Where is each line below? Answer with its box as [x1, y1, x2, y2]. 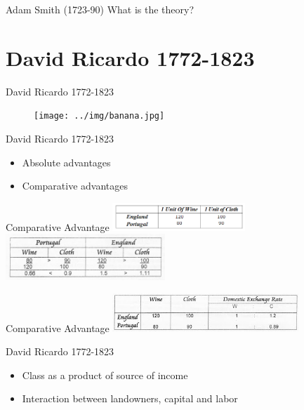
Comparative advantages [22, 178, 128, 193]
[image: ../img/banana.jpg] [34, 111, 165, 121]
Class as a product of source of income [22, 367, 188, 382]
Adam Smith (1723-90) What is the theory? [6, 2, 194, 16]
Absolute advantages [22, 154, 111, 169]
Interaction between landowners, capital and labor [22, 391, 238, 406]
